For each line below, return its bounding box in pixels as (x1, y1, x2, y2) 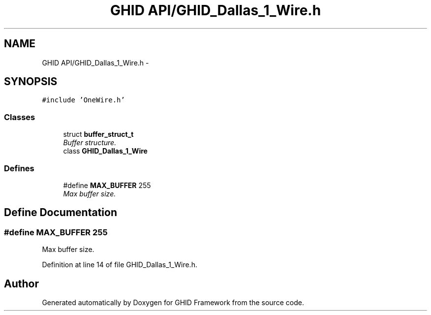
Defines (4, 163, 34, 173)
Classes (4, 112, 35, 122)
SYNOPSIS (4, 75, 58, 88)
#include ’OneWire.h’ (42, 96, 125, 104)
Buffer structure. (63, 138, 117, 147)
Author (4, 277, 39, 290)
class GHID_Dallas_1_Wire (63, 147, 148, 156)
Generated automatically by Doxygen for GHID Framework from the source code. (42, 298, 304, 307)
